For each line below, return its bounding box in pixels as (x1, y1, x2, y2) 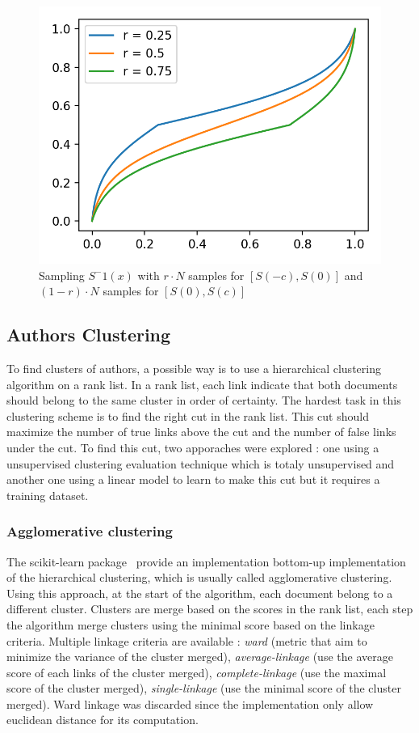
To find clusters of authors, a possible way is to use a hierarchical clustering (6, 359, 381, 376)
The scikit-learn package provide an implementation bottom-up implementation (6, 553, 406, 570)
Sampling (39, 266, 85, 283)
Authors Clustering (6, 322, 171, 347)
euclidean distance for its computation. (6, 711, 199, 728)
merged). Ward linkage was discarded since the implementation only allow (6, 695, 374, 712)
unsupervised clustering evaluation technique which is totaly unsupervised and (6, 455, 395, 472)
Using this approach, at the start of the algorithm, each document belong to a (6, 584, 393, 601)
